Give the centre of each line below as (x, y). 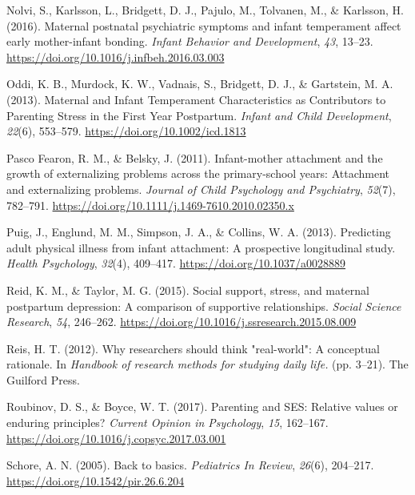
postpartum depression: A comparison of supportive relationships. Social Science (204, 306)
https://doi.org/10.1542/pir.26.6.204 (96, 480)
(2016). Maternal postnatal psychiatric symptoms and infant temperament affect (204, 25)
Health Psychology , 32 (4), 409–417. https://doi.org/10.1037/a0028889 (176, 263)
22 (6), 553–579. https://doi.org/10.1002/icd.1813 (126, 131)
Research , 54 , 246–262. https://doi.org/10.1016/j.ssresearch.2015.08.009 (182, 322)
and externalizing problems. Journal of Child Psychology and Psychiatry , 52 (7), (201, 189)
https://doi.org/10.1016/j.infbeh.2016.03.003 (116, 56)
